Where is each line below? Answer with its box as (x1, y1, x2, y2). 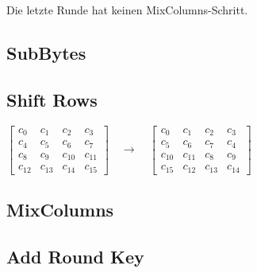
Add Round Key (6, 244, 144, 268)
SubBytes (6, 40, 86, 64)
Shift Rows (6, 87, 98, 111)
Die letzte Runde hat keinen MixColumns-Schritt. (6, 2, 248, 18)
